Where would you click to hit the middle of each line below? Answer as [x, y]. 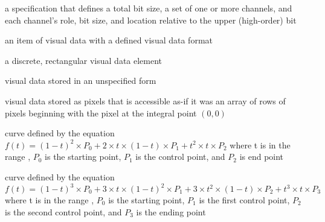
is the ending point [171, 211]
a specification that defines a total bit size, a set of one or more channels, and [149, 8]
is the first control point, [244, 200]
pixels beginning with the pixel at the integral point [101, 113]
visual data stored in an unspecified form [81, 81]
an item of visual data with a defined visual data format [109, 40]
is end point [262, 157]
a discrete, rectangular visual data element [84, 60]
